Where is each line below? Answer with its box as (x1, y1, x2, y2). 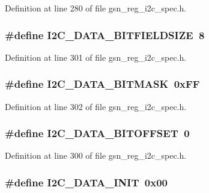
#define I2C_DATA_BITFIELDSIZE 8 (5, 27, 205, 42)
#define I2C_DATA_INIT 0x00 (5, 174, 168, 189)
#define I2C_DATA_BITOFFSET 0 (5, 126, 190, 141)
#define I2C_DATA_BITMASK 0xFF (5, 76, 200, 91)
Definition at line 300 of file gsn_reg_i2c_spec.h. (5, 149, 187, 162)
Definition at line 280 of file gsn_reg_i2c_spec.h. (5, 2, 187, 14)
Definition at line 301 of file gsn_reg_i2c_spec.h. (5, 51, 187, 63)
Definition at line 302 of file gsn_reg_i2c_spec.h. (5, 100, 187, 112)
